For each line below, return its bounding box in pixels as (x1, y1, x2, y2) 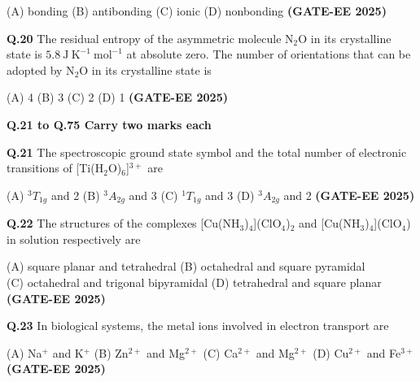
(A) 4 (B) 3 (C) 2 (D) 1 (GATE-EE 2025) (7, 89, 228, 106)
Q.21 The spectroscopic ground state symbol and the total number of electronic (7, 143, 407, 160)
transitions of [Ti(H (7, 159, 104, 176)
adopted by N (7, 61, 75, 78)
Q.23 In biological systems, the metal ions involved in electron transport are (7, 317, 389, 334)
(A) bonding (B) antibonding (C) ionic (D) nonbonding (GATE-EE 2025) (7, 2, 387, 19)
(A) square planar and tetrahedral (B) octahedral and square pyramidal (7, 258, 365, 275)
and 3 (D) (205, 186, 255, 203)
